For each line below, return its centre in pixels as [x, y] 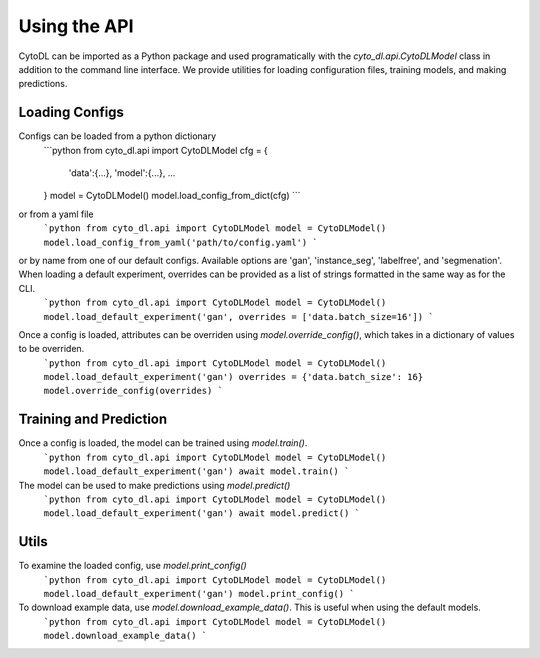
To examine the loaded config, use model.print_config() [132, 566]
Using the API [76, 26]
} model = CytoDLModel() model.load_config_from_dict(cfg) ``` [172, 196]
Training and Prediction [93, 419]
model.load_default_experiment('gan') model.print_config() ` [199, 594]
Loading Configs [71, 112]
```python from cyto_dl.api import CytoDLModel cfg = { [156, 150]
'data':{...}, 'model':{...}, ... [122, 173]
